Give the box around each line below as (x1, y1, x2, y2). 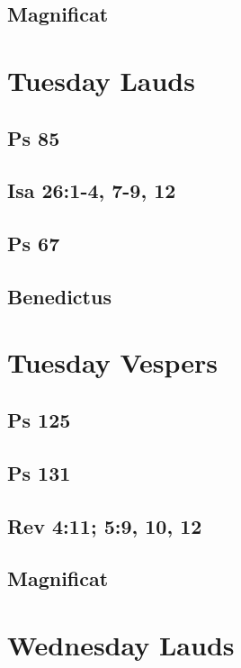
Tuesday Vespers (7, 344, 219, 381)
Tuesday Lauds (7, 61, 195, 98)
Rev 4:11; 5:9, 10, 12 (7, 511, 202, 539)
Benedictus (7, 282, 112, 310)
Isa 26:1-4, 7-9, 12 (7, 176, 176, 204)
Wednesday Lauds (7, 626, 235, 663)
